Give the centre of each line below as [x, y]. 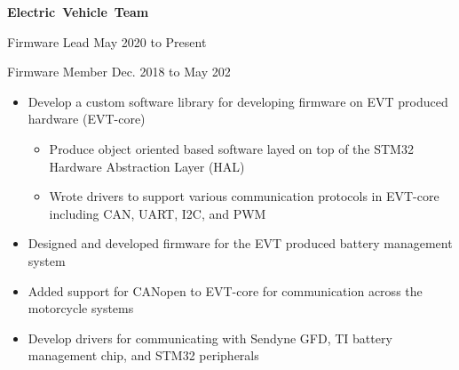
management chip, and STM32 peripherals [143, 355]
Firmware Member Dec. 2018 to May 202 [119, 72]
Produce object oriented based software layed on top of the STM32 [231, 148]
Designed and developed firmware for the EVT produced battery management [240, 243]
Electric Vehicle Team [78, 12]
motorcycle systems [81, 308]
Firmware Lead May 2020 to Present [107, 41]
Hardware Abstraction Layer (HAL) [147, 166]
